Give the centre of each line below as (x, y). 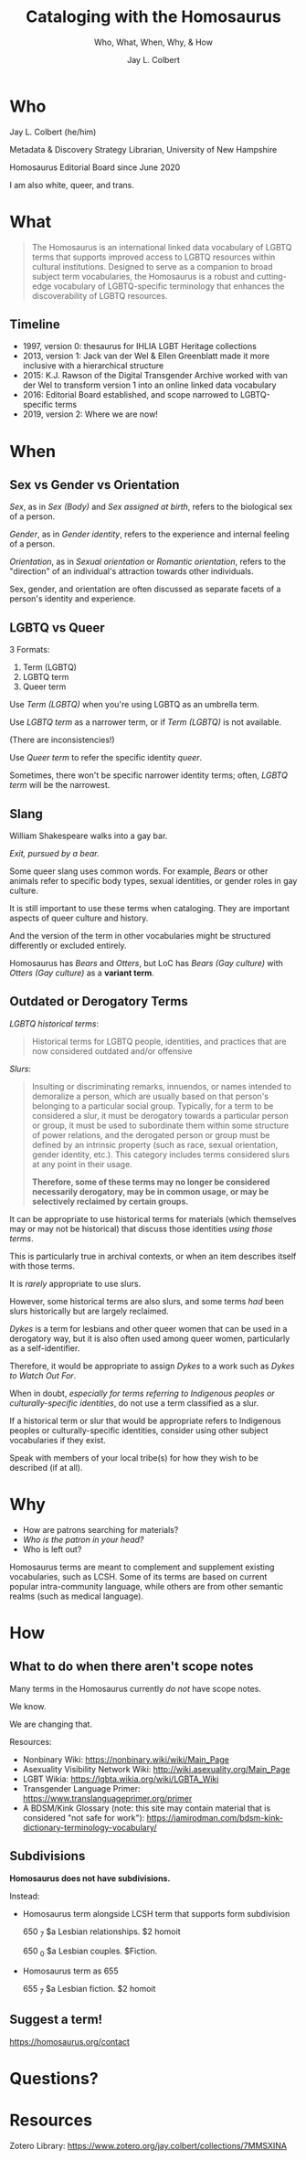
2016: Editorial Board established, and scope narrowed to (131, 395)
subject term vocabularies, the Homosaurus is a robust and (143, 276)
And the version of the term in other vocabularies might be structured (140, 936)
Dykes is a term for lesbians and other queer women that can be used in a (148, 1328)
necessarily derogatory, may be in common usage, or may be (150, 1191)
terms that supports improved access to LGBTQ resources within (153, 257)
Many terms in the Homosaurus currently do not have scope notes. (136, 1688)
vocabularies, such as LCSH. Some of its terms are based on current (138, 1576)
